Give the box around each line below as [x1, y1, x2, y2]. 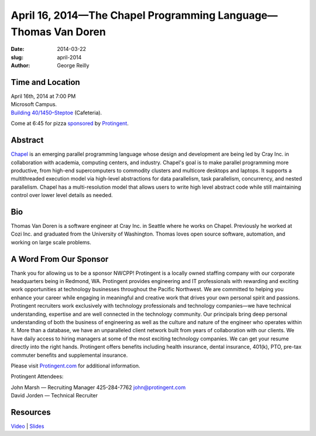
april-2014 [57, 53, 82, 61]
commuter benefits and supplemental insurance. [11, 352, 128, 359]
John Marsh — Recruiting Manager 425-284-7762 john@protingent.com [11, 384, 186, 391]
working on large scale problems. [11, 239, 92, 246]
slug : [11, 53, 23, 61]
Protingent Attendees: [11, 373, 64, 380]
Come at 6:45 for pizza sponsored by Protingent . [11, 120, 129, 127]
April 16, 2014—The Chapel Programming [11, 9, 216, 22]
